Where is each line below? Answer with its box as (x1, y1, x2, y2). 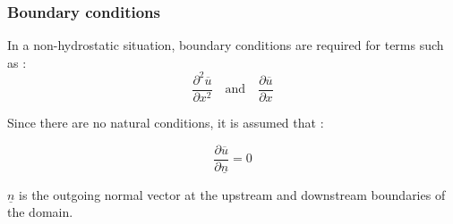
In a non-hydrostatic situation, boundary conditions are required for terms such (7, 36, 444, 54)
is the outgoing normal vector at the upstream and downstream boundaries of (19, 185, 446, 203)
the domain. (7, 203, 73, 221)
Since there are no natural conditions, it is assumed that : (7, 112, 324, 131)
